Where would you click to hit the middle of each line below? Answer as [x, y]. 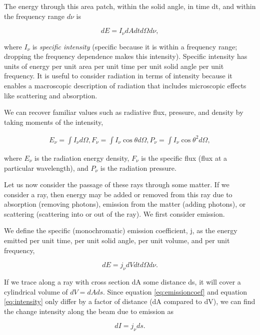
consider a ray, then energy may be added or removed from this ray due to [118, 194]
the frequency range [34, 16]
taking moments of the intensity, [54, 122]
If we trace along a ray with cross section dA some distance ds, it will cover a [122, 282]
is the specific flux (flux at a [184, 158]
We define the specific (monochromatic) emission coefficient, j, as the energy [121, 230]
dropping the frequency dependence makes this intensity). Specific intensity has [126, 56]
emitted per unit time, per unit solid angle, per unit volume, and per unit [117, 240]
